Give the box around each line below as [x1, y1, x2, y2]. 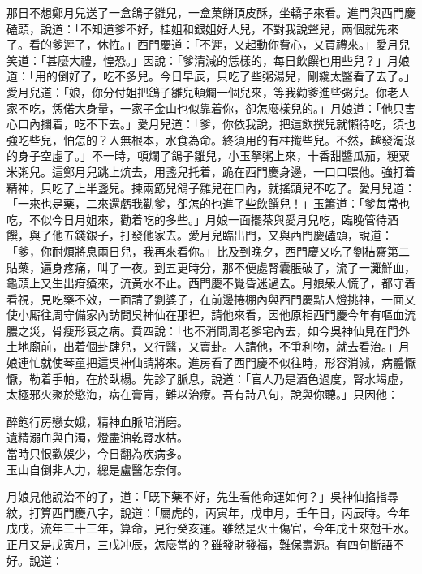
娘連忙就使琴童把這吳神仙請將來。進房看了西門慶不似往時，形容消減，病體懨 [6, 354, 416, 371]
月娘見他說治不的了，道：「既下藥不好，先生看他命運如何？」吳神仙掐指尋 [6, 488, 398, 505]
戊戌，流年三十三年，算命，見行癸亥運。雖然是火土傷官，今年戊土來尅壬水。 [6, 520, 416, 537]
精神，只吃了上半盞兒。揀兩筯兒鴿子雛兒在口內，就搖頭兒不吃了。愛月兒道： [6, 179, 416, 196]
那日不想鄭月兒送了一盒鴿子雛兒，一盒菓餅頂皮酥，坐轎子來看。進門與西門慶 [6, 4, 416, 20]
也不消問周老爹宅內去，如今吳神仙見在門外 [182, 322, 410, 339]
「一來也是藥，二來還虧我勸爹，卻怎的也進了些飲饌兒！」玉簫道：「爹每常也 [6, 195, 410, 212]
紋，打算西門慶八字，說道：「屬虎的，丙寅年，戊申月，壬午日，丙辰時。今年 [6, 503, 410, 520]
